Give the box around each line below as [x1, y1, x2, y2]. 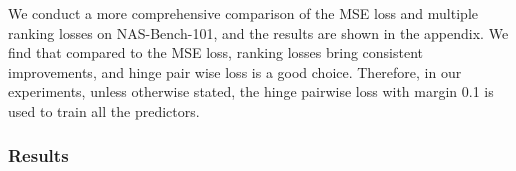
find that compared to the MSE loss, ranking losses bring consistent [8, 42, 424, 63]
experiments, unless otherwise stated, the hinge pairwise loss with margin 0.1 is [8, 81, 494, 102]
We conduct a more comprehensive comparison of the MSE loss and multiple [8, 3, 478, 23]
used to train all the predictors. [8, 100, 200, 121]
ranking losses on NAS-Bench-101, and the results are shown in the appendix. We [8, 22, 509, 43]
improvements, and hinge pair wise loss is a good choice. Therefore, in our [8, 61, 462, 82]
